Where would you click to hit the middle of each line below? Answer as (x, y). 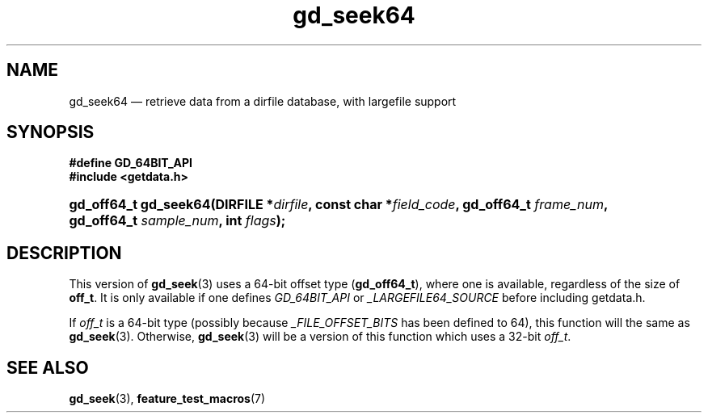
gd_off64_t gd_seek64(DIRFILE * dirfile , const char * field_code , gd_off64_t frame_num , (338, 205)
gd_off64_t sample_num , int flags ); (177, 221)
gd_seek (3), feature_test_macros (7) (167, 399)
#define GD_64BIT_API (131, 163)
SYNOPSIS (51, 132)
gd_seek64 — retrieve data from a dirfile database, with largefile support (263, 101)
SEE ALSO (48, 367)
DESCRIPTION (64, 253)
